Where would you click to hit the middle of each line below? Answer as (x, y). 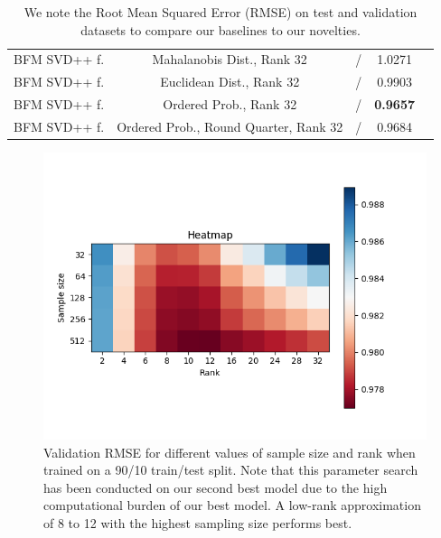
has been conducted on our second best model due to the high (216, 487)
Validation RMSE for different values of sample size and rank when (230, 452)
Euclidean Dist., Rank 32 (230, 82)
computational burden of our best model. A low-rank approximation (232, 505)
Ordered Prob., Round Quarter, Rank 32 (230, 126)
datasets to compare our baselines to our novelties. (220, 29)
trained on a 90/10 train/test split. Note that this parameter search (231, 470)
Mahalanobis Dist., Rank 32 (230, 59)
